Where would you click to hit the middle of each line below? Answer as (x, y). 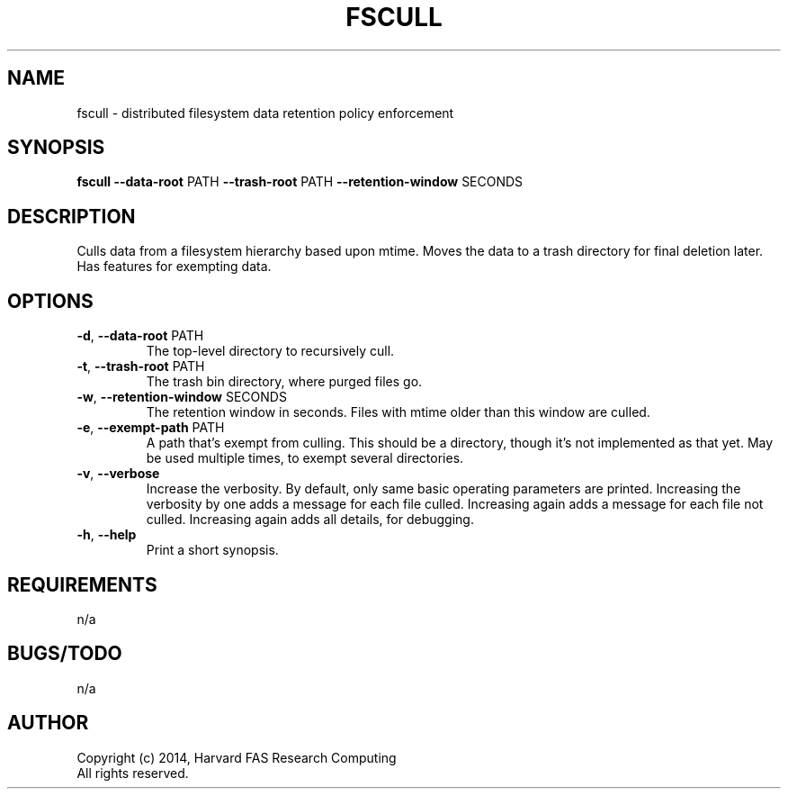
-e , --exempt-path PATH (151, 428)
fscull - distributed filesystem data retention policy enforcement (265, 113)
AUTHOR (48, 723)
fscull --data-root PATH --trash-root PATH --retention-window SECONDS (300, 182)
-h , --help (107, 535)
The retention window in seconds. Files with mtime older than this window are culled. (398, 412)
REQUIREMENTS (82, 584)
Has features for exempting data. (174, 267)
